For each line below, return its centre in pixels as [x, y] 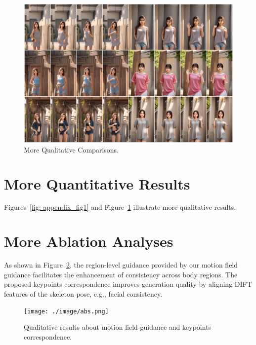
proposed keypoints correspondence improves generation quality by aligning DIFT [128, 284]
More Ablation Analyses [89, 241]
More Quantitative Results [97, 183]
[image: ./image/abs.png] [66, 311]
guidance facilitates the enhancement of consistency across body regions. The [121, 274]
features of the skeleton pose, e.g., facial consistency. [83, 293]
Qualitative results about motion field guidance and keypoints [118, 327]
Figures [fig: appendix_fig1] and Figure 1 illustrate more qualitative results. [120, 207]
